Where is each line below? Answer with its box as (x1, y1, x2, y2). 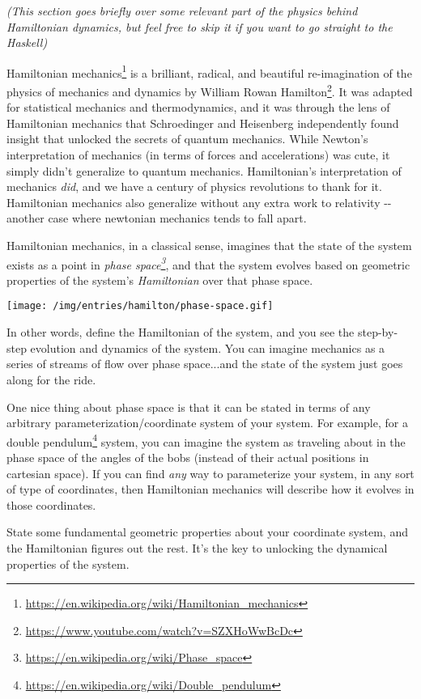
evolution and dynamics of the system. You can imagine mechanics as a (30, 339, 385, 356)
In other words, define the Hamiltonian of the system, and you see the (6, 324, 355, 341)
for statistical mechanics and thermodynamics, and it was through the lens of (6, 99, 390, 116)
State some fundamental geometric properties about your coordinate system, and (6, 523, 408, 540)
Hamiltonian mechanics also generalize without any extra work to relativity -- (6, 193, 392, 210)
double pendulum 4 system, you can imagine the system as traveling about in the (6, 430, 406, 450)
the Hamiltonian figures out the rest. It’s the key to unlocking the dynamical (6, 539, 388, 556)
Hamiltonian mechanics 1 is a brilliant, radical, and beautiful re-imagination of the (6, 61, 412, 81)
